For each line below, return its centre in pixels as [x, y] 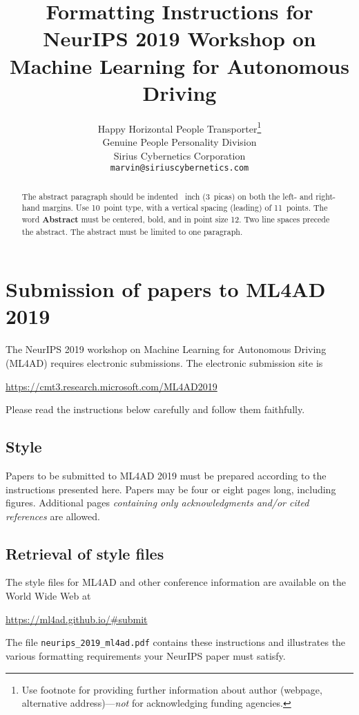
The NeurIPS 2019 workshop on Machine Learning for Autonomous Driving [166, 349]
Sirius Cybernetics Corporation [179, 155]
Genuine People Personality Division [179, 141]
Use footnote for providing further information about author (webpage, [172, 689]
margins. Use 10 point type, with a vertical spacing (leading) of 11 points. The [185, 208]
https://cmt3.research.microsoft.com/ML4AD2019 [111, 386]
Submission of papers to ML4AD [166, 289]
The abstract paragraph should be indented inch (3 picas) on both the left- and [167, 196]
